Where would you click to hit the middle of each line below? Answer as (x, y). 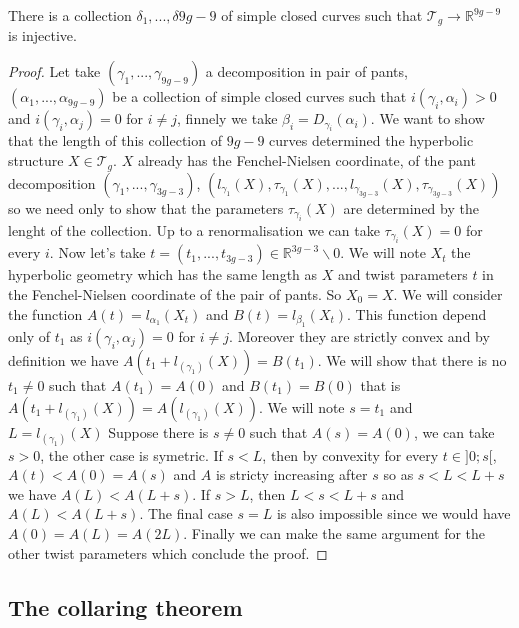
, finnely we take (227, 118)
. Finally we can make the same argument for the (334, 533)
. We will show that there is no (412, 359)
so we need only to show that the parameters (146, 207)
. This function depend (417, 313)
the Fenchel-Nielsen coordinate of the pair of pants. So (175, 293)
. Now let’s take (97, 252)
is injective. (42, 35)
